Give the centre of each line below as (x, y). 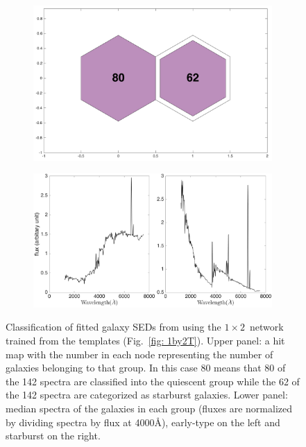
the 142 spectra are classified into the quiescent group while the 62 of (153, 381)
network (266, 327)
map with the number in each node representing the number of (139, 354)
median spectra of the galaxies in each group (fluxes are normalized (149, 408)
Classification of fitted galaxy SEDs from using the (113, 327)
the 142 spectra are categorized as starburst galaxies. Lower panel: (147, 395)
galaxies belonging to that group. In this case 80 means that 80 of (146, 368)
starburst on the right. (53, 436)
